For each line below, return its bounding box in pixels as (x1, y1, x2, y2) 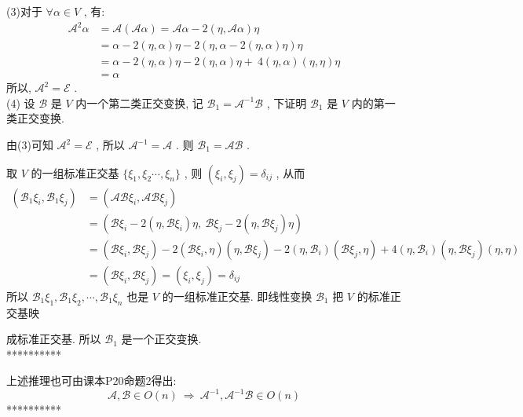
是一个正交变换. (121, 331, 202, 347)
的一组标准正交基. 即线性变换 (162, 287, 313, 304)
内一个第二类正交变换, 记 (75, 94, 203, 111)
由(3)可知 (6, 137, 53, 152)
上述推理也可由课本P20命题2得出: (6, 372, 177, 389)
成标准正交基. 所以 (6, 331, 101, 347)
